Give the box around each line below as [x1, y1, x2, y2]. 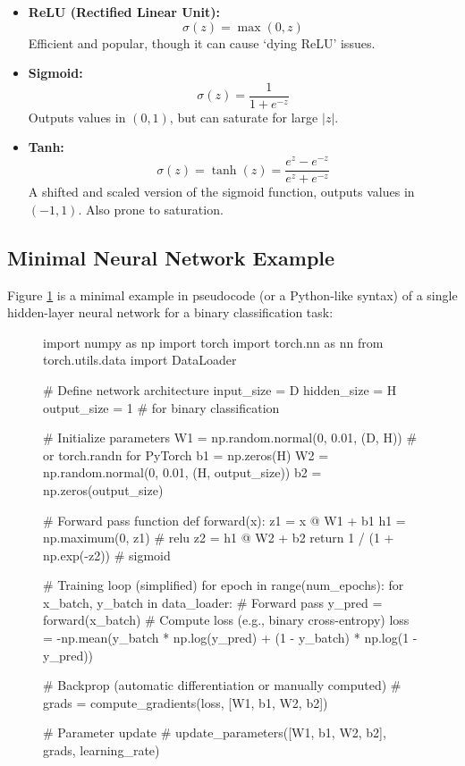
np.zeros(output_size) [43, 480, 164, 499]
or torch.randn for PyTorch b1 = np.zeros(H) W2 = [43, 445, 329, 464]
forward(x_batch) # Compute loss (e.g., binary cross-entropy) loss [43, 610, 410, 629]
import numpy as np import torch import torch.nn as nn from [43, 332, 384, 351]
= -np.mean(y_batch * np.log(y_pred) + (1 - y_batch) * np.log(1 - [43, 628, 418, 647]
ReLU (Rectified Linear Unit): [28, 3, 221, 21]
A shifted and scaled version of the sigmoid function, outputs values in [28, 182, 415, 201]
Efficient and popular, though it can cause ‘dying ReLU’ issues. [28, 33, 376, 52]
